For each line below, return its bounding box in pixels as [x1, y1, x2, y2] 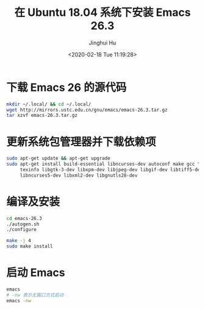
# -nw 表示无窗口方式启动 [6, 292, 64, 298]
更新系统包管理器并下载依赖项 [6, 135, 157, 149]
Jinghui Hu [88, 39, 117, 46]
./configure [6, 227, 37, 233]
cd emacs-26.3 [6, 215, 43, 221]
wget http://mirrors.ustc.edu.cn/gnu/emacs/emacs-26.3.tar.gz [6, 107, 168, 113]
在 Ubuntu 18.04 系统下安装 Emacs [14, 5, 191, 20]
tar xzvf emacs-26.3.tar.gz [6, 112, 78, 119]
